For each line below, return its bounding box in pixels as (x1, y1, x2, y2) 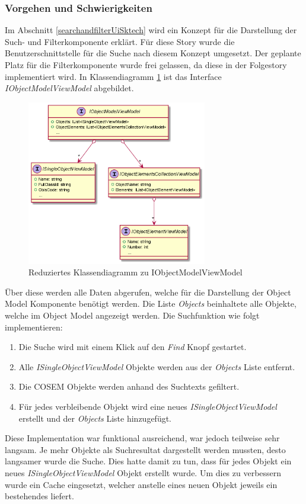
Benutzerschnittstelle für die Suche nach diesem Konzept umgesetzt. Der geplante (5, 47, 301, 59)
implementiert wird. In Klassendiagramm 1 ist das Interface (5, 70, 222, 82)
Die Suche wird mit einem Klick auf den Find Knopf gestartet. (18, 341, 247, 353)
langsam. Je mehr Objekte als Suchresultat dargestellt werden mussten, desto (5, 443, 286, 455)
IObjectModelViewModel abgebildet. (5, 82, 134, 94)
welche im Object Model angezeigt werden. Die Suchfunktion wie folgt (5, 309, 260, 322)
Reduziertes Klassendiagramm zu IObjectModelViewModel (28, 266, 243, 278)
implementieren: (5, 320, 63, 333)
